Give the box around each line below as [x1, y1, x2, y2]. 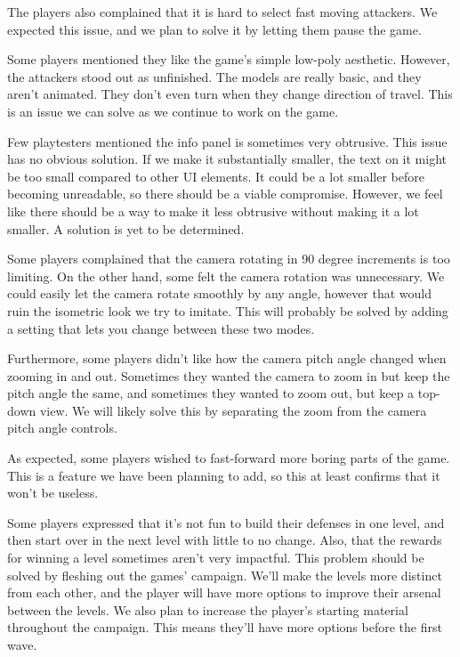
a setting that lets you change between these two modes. [7, 319, 315, 337]
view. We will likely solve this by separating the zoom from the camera [39, 401, 427, 419]
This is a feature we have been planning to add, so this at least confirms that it [7, 466, 440, 484]
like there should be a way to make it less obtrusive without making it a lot [7, 201, 419, 220]
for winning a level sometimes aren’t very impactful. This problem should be [7, 548, 424, 567]
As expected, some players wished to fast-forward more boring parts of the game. [7, 449, 450, 467]
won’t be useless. [7, 483, 99, 502]
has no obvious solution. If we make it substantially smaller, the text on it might [7, 150, 447, 168]
